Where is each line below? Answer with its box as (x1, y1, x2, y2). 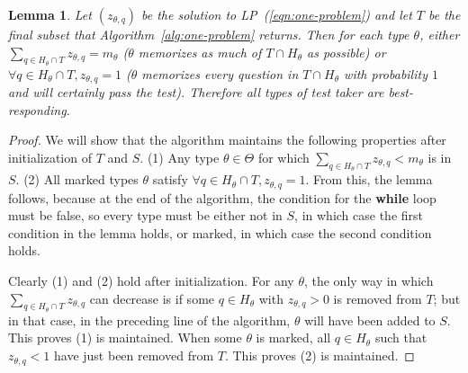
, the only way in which (303, 271, 434, 290)
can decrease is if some (89, 289, 215, 307)
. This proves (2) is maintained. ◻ (224, 346, 415, 365)
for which (257, 148, 310, 167)
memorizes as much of (138, 42, 262, 61)
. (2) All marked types (15, 170, 139, 189)
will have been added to (304, 310, 436, 329)
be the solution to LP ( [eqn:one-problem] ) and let (141, 5, 412, 23)
